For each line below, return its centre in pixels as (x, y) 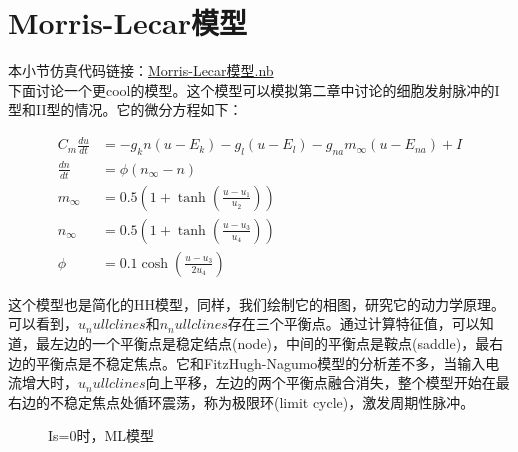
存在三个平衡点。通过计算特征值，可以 (353, 323)
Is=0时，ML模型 (101, 435)
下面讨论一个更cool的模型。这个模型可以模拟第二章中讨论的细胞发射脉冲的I (254, 89)
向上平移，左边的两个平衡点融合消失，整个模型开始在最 (327, 382)
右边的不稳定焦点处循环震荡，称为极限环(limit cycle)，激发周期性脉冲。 (241, 401)
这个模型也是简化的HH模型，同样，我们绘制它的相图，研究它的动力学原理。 (256, 303)
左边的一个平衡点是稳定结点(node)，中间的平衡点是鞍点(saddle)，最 (269, 342)
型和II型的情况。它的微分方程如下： (125, 109)
